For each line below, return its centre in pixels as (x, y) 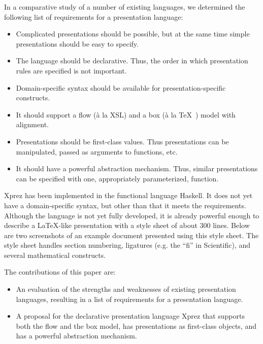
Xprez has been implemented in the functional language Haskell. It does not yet (128, 195)
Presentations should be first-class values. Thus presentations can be (122, 141)
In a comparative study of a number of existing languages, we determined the (125, 7)
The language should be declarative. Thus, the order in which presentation (132, 61)
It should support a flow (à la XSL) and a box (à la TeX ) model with (126, 114)
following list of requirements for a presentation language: (94, 16)
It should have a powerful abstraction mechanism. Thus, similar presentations (137, 168)
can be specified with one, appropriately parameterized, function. (117, 178)
